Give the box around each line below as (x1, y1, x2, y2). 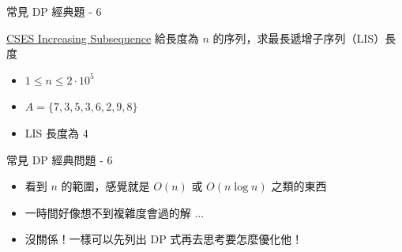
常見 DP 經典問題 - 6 (6, 151, 113, 167)
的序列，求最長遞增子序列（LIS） (212, 29, 385, 46)
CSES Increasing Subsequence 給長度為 (6, 29, 199, 46)
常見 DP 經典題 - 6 (6, 3, 102, 19)
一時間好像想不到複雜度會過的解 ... (24, 204, 205, 220)
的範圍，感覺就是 (61, 178, 150, 194)
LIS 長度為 (24, 124, 80, 141)
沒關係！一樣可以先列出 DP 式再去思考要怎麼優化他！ (24, 231, 303, 247)
